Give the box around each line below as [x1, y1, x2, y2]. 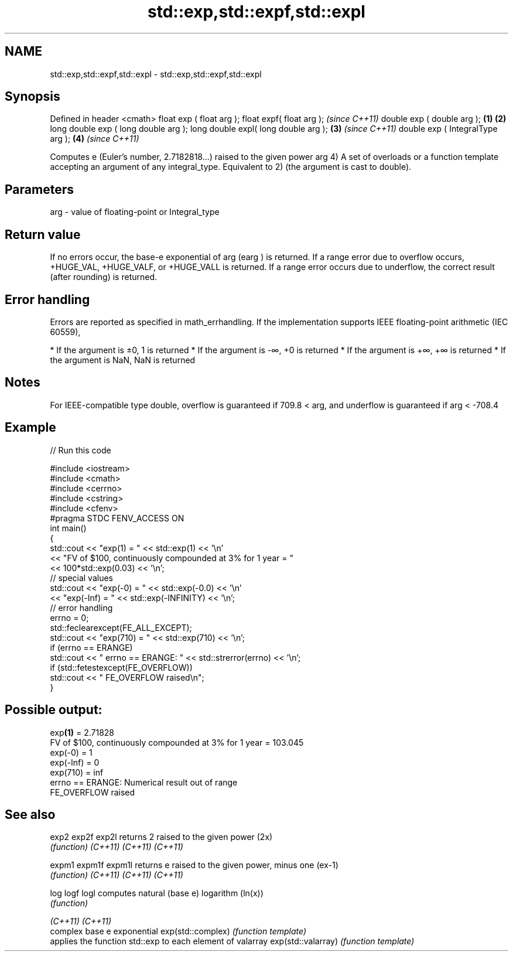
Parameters [5, 182, 74, 197]
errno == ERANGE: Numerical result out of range [50, 777, 238, 787]
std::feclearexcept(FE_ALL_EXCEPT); [50, 622, 192, 633]
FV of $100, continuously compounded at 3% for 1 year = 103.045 [50, 737, 304, 747]
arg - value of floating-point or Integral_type [50, 207, 220, 217]
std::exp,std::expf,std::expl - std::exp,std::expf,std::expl [50, 69, 262, 79]
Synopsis [5, 89, 60, 104]
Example [5, 420, 56, 435]
